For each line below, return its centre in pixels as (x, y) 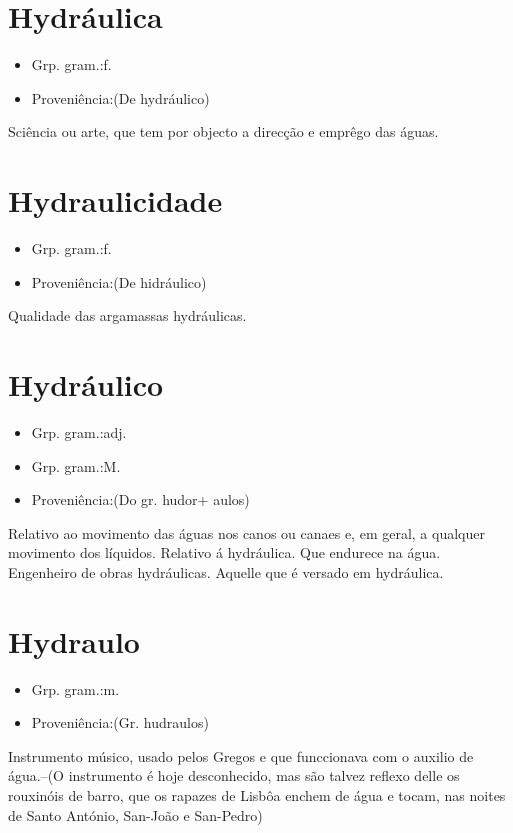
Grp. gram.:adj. (79, 431)
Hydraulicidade (115, 200)
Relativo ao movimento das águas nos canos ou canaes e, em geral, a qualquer (246, 532)
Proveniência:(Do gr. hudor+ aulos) (140, 499)
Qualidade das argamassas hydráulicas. (127, 315)
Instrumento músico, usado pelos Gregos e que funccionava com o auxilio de (241, 755)
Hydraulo (74, 640)
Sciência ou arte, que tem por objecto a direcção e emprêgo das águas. (223, 131)
